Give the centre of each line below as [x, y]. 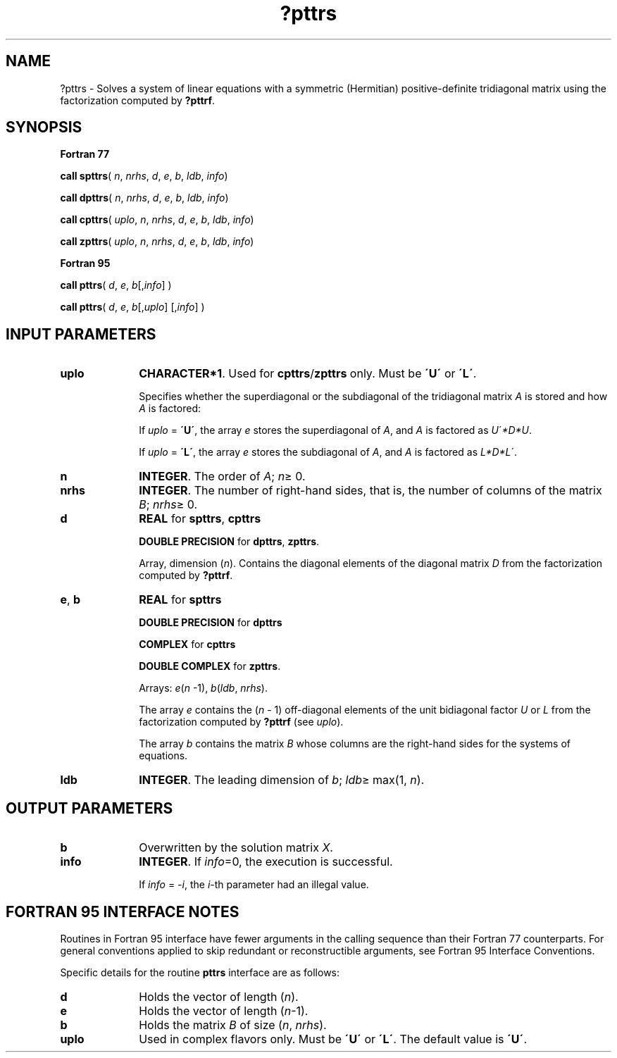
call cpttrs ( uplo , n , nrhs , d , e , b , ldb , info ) [157, 220]
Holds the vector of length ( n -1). [224, 1010]
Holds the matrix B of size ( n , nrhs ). [233, 1025]
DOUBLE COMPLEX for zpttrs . [210, 666]
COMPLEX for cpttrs [187, 645]
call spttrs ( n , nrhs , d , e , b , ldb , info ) [144, 176]
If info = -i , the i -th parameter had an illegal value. [254, 885]
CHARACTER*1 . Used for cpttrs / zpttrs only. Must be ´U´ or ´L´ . [308, 374]
